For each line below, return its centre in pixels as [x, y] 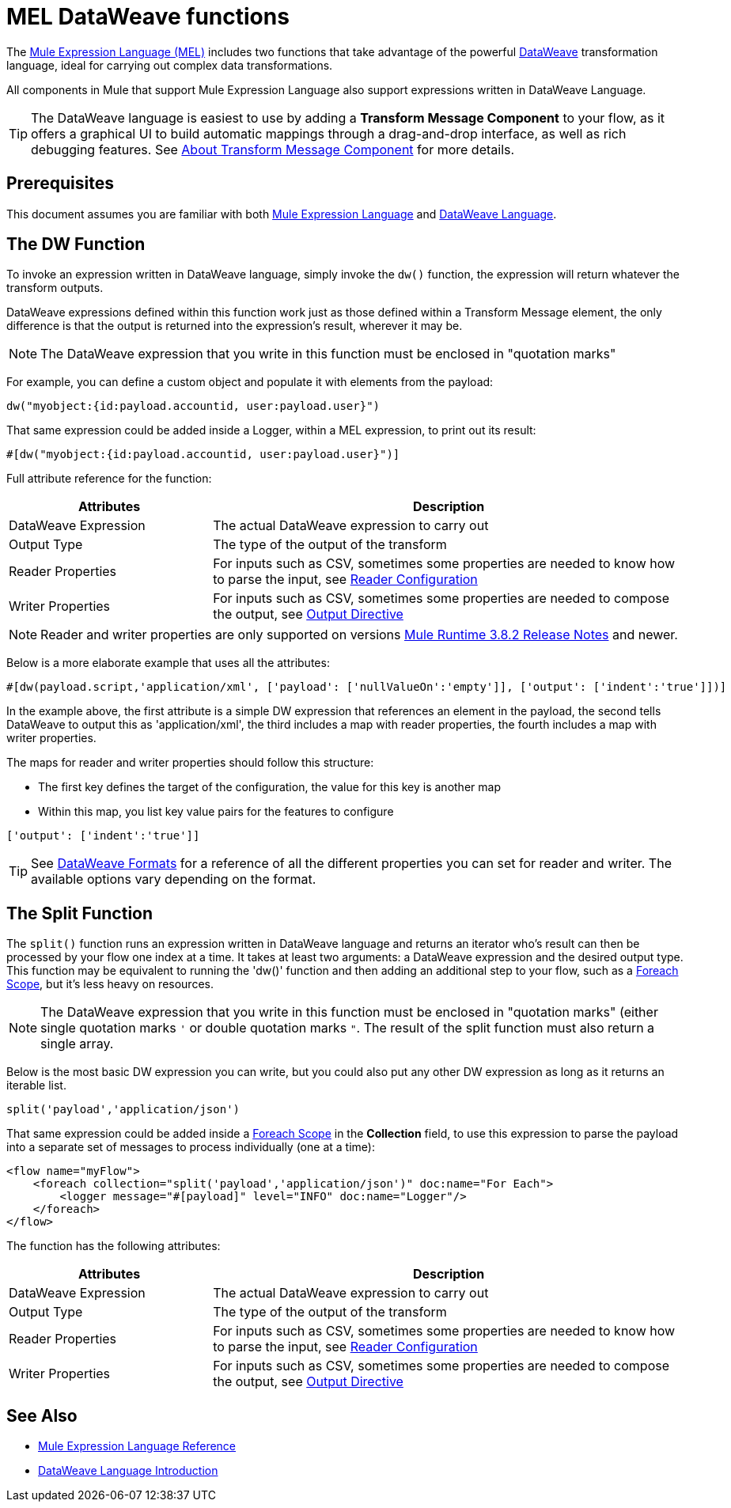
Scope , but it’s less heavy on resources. [110, 984]
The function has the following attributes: [114, 1246]
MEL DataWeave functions [148, 17]
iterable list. [36, 1086]
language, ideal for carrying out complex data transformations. [170, 65]
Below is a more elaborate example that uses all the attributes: [168, 663]
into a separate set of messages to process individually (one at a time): [191, 1147]
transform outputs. [55, 288]
